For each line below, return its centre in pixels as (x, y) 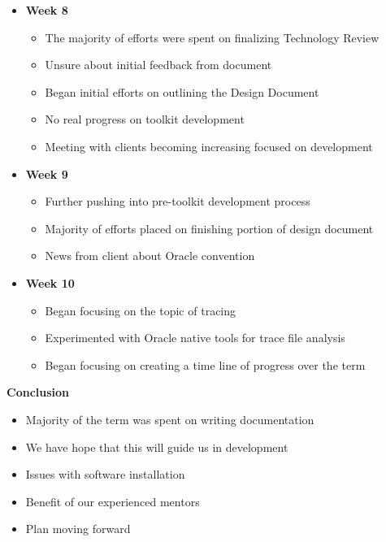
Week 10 (50, 282)
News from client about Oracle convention (150, 256)
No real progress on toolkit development (145, 119)
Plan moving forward (78, 529)
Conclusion (38, 392)
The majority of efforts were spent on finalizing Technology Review (212, 37)
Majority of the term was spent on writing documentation (170, 419)
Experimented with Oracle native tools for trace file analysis (195, 338)
